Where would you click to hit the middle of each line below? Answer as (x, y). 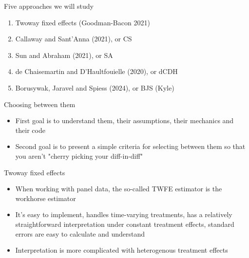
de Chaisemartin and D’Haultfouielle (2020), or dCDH (96, 71)
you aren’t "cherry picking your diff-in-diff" (79, 156)
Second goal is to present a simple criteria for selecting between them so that (130, 146)
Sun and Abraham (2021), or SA (64, 55)
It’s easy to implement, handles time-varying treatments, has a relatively (124, 214)
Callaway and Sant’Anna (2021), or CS (74, 39)
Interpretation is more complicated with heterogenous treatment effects (122, 250)
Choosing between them (40, 104)
